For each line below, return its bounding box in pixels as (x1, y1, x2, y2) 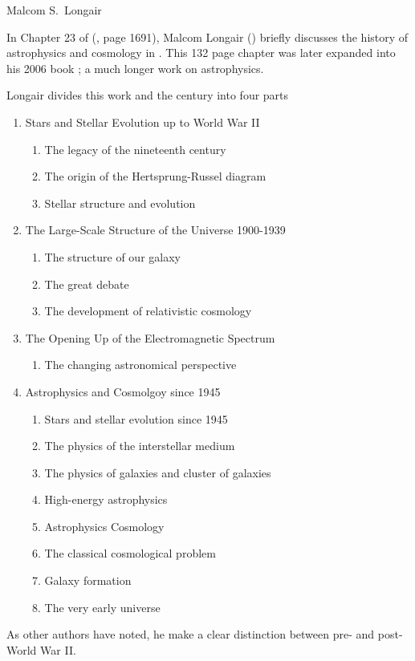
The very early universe (44, 598, 161, 615)
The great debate (44, 275, 129, 292)
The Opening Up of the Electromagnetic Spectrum (25, 329, 275, 346)
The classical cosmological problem (44, 545, 216, 562)
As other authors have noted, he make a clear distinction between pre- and (6, 626, 375, 643)
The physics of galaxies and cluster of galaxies (44, 464, 271, 481)
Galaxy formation (44, 572, 132, 589)
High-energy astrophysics (44, 491, 168, 508)
